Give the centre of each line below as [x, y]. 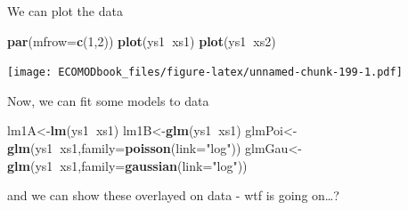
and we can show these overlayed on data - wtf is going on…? [173, 195]
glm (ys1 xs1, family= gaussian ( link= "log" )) [127, 165]
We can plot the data [65, 11]
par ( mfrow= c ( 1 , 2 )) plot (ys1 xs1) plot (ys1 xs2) [142, 40]
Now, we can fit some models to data [108, 100]
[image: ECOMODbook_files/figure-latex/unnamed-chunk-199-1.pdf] [205, 73]
